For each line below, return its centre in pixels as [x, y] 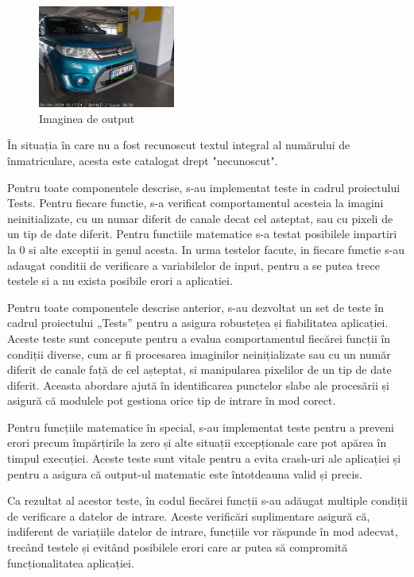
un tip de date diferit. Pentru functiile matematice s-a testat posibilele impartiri [202, 234]
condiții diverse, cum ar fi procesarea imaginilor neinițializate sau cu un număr [199, 354]
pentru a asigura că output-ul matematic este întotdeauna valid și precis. [185, 473]
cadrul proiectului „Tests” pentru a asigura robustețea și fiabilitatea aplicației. [198, 323]
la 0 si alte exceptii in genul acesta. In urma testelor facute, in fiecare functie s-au [206, 249]
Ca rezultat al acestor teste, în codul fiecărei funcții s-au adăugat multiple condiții [207, 500]
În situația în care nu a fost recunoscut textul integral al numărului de [179, 145]
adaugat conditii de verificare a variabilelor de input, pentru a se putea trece [193, 265]
